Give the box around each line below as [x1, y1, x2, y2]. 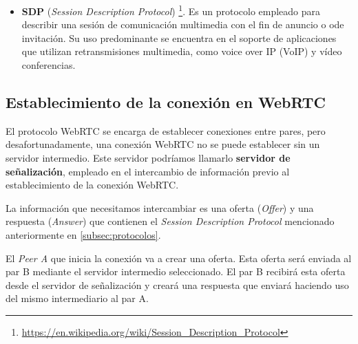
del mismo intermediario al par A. [6, 291, 149, 305]
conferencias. [21, 58, 76, 72]
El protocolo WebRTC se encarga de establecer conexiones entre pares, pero [6, 123, 326, 138]
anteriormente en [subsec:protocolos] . [6, 227, 161, 241]
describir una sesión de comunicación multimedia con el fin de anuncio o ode [21, 17, 344, 32]
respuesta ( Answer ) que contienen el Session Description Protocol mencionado [6, 214, 335, 228]
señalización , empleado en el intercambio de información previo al [6, 164, 290, 178]
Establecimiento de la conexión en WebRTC [6, 92, 326, 113]
